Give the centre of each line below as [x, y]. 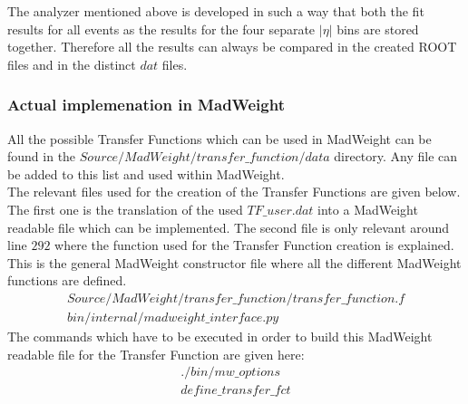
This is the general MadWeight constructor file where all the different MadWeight [234, 262]
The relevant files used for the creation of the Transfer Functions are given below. [234, 192]
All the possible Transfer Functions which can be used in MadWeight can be [219, 138]
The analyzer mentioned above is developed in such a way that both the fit [216, 11]
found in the [42, 156]
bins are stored [378, 29]
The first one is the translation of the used [125, 209]
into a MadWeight [368, 209]
